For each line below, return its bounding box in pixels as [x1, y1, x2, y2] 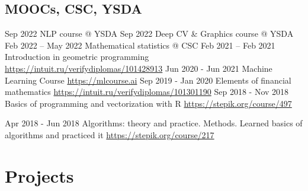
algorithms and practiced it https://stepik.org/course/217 [5, 128, 214, 141]
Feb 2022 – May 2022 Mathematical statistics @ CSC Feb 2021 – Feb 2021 [5, 39, 275, 51]
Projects [5, 163, 74, 187]
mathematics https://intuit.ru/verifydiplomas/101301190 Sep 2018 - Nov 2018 [5, 85, 289, 98]
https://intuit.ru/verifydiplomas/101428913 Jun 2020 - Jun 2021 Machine [5, 62, 272, 74]
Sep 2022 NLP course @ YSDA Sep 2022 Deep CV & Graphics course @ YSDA [5, 27, 294, 40]
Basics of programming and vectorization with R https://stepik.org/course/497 [5, 97, 292, 109]
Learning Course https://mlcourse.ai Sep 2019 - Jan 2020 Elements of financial [5, 74, 291, 86]
